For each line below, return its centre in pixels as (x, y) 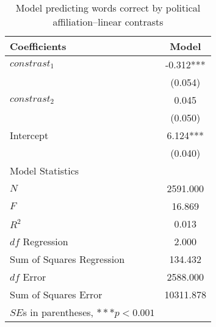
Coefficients (38, 46)
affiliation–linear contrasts (108, 22)
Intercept (29, 135)
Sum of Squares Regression (67, 259)
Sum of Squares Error (56, 294)
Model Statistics (45, 171)
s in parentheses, (58, 312)
